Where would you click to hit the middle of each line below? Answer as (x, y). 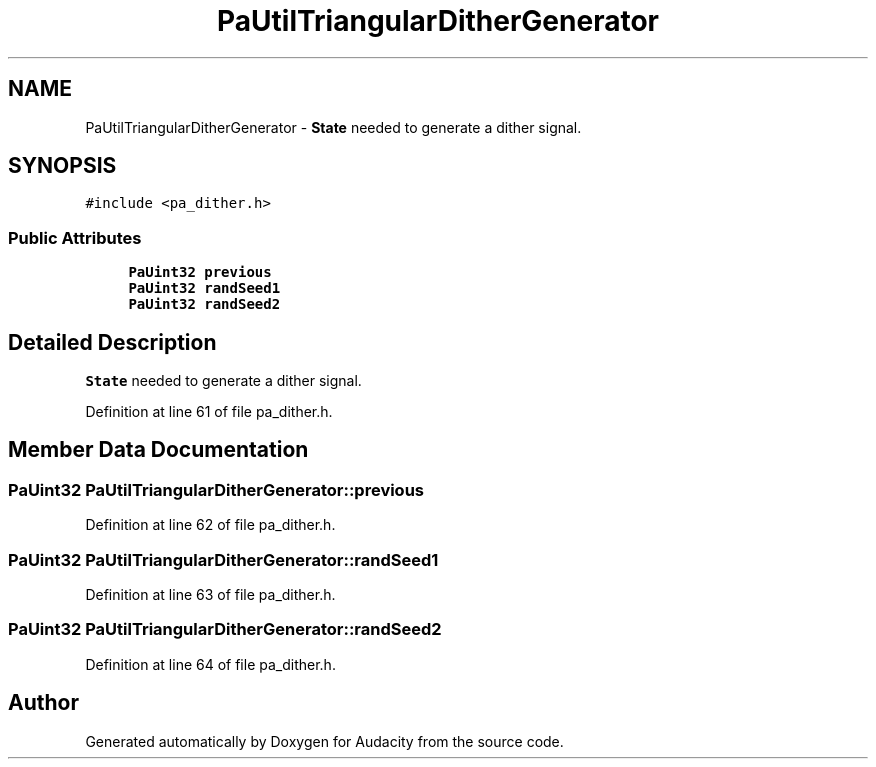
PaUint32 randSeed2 (204, 304)
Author (43, 703)
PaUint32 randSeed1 (204, 288)
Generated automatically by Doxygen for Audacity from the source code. (324, 741)
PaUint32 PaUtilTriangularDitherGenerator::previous (216, 489)
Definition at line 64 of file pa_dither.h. (210, 664)
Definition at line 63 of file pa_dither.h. (210, 594)
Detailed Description (112, 342)
